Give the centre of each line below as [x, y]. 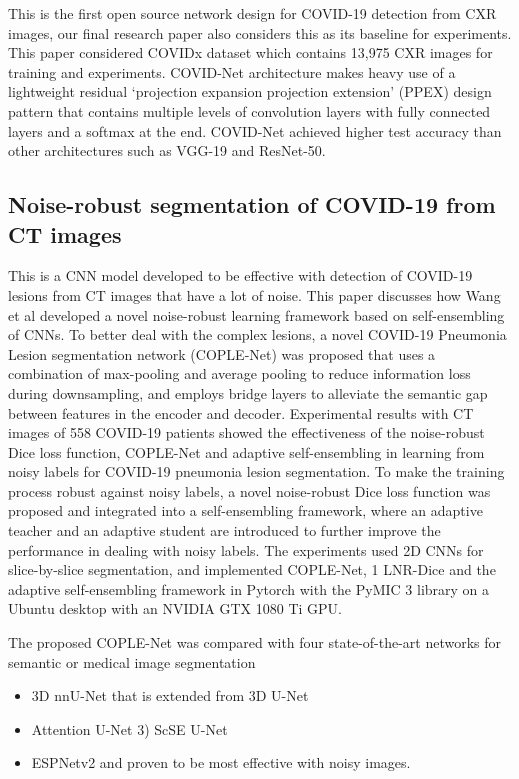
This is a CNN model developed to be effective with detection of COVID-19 [240, 275]
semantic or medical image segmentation [132, 661]
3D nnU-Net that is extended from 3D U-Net [170, 695]
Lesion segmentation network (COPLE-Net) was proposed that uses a [222, 353]
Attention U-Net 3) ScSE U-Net [129, 728]
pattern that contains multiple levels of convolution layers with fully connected [249, 110]
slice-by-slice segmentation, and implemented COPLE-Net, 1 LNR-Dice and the [252, 569]
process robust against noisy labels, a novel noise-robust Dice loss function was [249, 490]
